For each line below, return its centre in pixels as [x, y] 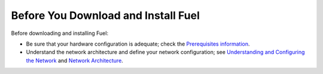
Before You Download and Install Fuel [105, 15]
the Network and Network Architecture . [75, 60]
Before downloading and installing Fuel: [60, 33]
